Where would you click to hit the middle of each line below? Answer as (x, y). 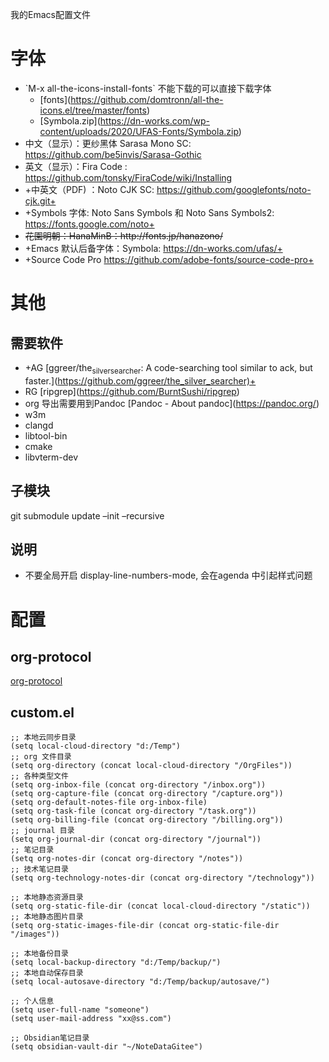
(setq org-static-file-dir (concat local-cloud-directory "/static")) (160, 906)
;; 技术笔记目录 (39, 869)
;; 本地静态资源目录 (47, 898)
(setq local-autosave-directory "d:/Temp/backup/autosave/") (140, 982)
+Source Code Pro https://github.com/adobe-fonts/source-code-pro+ (169, 259)
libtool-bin (46, 435)
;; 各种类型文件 (39, 776)
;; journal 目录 (42, 831)
